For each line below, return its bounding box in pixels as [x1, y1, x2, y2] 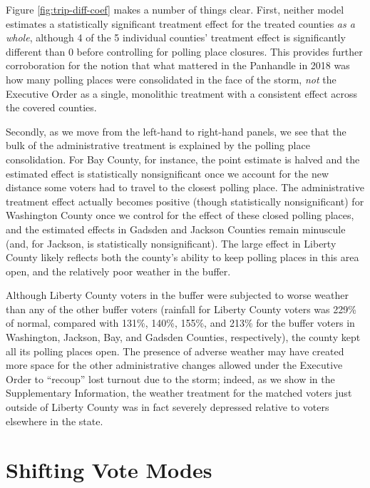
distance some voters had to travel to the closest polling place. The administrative [6, 180, 364, 195]
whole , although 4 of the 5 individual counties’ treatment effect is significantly [6, 30, 346, 45]
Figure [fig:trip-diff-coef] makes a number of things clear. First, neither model [6, 2, 344, 16]
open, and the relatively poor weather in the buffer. [6, 263, 231, 278]
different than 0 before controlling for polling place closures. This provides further [6, 44, 363, 59]
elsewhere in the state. [6, 413, 103, 428]
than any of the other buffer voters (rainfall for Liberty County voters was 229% [6, 301, 356, 316]
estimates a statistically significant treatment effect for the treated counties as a [6, 16, 355, 31]
